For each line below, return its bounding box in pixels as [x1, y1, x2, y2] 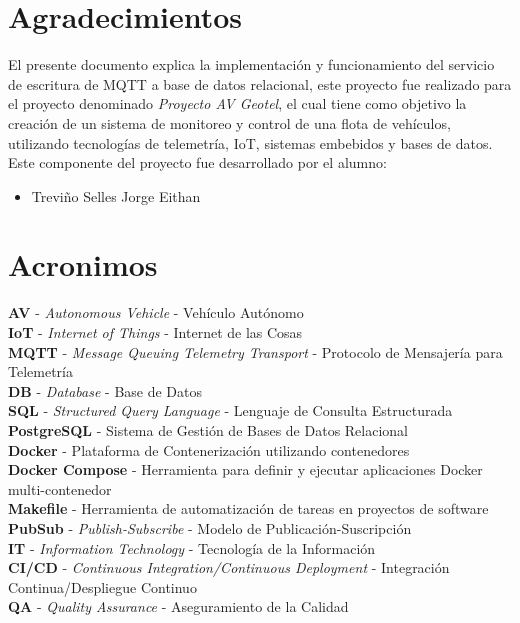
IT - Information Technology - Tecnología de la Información [8, 537, 376, 558]
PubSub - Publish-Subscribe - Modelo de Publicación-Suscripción [8, 517, 412, 538]
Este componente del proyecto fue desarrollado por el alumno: [8, 152, 387, 173]
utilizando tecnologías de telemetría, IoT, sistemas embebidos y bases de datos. [8, 132, 493, 153]
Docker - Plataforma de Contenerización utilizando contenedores [8, 439, 410, 460]
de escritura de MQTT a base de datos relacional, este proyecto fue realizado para [8, 73, 512, 94]
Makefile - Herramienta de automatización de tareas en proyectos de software [8, 498, 489, 519]
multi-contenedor [8, 478, 112, 499]
